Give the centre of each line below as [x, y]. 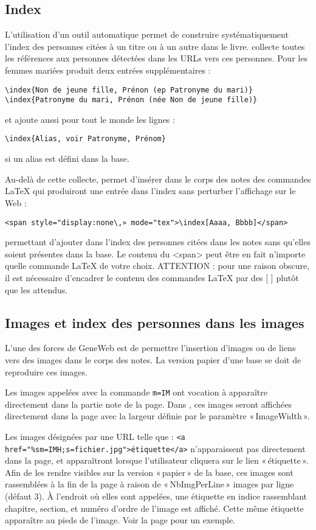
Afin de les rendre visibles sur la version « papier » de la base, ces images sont [149, 472]
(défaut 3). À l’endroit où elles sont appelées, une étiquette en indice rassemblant [156, 496]
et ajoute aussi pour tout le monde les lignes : [90, 119]
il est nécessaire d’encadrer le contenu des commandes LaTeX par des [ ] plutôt [152, 277]
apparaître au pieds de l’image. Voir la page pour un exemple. [120, 520]
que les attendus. [36, 289]
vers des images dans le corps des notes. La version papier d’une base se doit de [153, 359]
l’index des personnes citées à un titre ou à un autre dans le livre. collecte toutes [155, 46]
